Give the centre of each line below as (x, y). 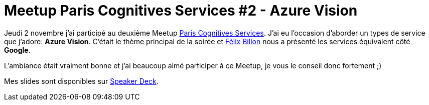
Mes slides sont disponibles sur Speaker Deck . (81, 81)
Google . (17, 50)
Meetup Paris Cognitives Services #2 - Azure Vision (181, 11)
